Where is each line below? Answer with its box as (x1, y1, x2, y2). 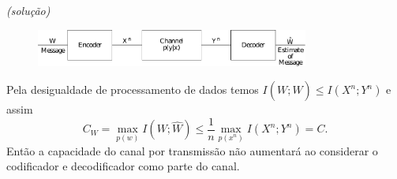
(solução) (6, 2, 51, 18)
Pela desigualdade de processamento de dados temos (6, 81, 259, 98)
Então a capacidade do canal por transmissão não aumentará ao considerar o (6, 142, 378, 158)
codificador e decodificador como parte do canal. (6, 158, 240, 174)
